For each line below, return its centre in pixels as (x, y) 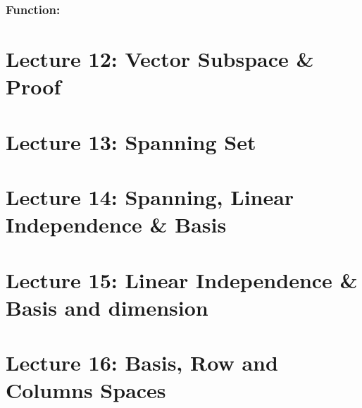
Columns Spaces (86, 390)
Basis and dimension (107, 307)
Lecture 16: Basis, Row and (142, 363)
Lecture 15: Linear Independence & (182, 279)
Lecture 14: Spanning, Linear (150, 196)
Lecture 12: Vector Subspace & (160, 59)
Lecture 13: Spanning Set (131, 141)
